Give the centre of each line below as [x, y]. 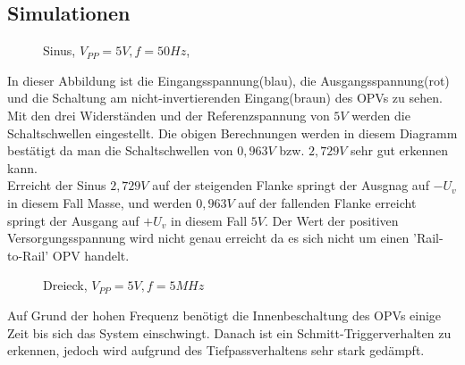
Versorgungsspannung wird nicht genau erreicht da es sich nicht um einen [208, 238]
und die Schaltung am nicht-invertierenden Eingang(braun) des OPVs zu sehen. [225, 98]
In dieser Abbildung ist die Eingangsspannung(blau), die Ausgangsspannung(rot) [228, 80]
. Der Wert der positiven [331, 220]
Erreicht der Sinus [57, 185]
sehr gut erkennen [400, 150]
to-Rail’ [28, 255]
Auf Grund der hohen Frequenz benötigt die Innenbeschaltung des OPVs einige [224, 315]
